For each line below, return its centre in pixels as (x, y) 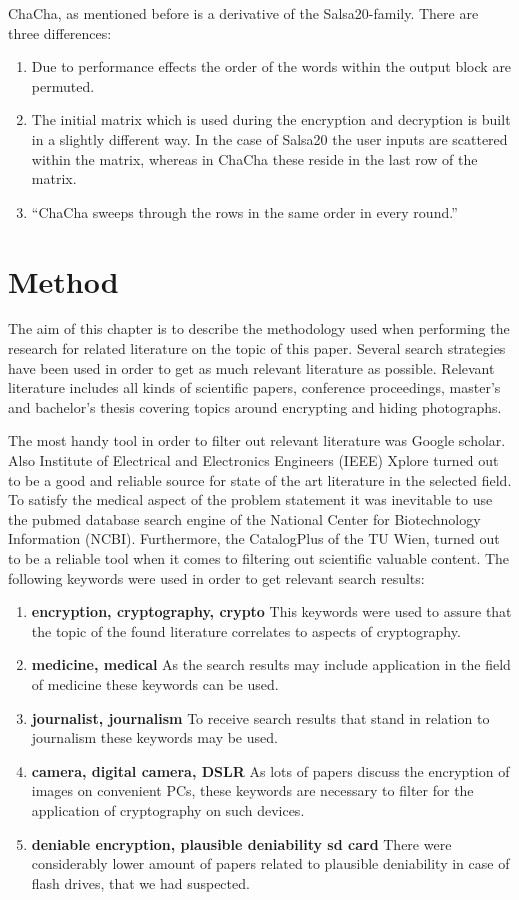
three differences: (60, 32)
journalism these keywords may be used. (154, 737)
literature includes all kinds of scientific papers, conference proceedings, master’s (254, 387)
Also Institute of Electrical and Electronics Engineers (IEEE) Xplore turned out (253, 460)
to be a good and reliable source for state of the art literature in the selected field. (260, 479)
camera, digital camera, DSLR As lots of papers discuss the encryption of (270, 770)
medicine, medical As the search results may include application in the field (271, 664)
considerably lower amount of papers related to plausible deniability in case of (270, 863)
